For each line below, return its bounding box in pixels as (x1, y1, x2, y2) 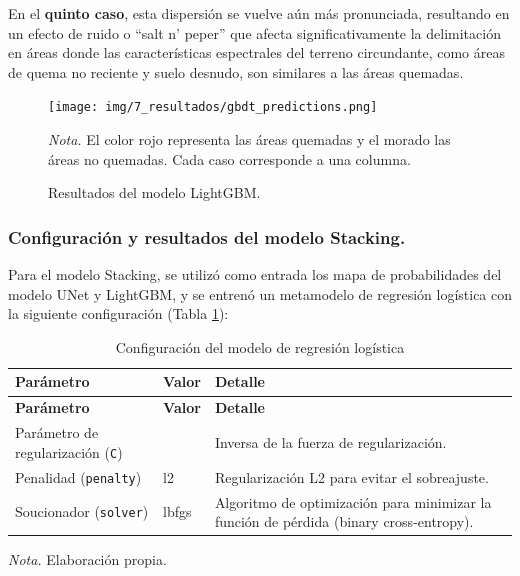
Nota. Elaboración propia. (8, 549, 167, 570)
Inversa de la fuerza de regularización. (214, 431, 447, 452)
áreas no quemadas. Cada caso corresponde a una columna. (48, 148, 411, 169)
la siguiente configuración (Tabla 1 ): (8, 303, 229, 324)
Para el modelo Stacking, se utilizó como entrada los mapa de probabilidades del (8, 264, 502, 285)
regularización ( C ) (15, 441, 123, 462)
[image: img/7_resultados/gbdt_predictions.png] (48, 100, 378, 115)
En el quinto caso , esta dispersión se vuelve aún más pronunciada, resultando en (8, 3, 510, 23)
